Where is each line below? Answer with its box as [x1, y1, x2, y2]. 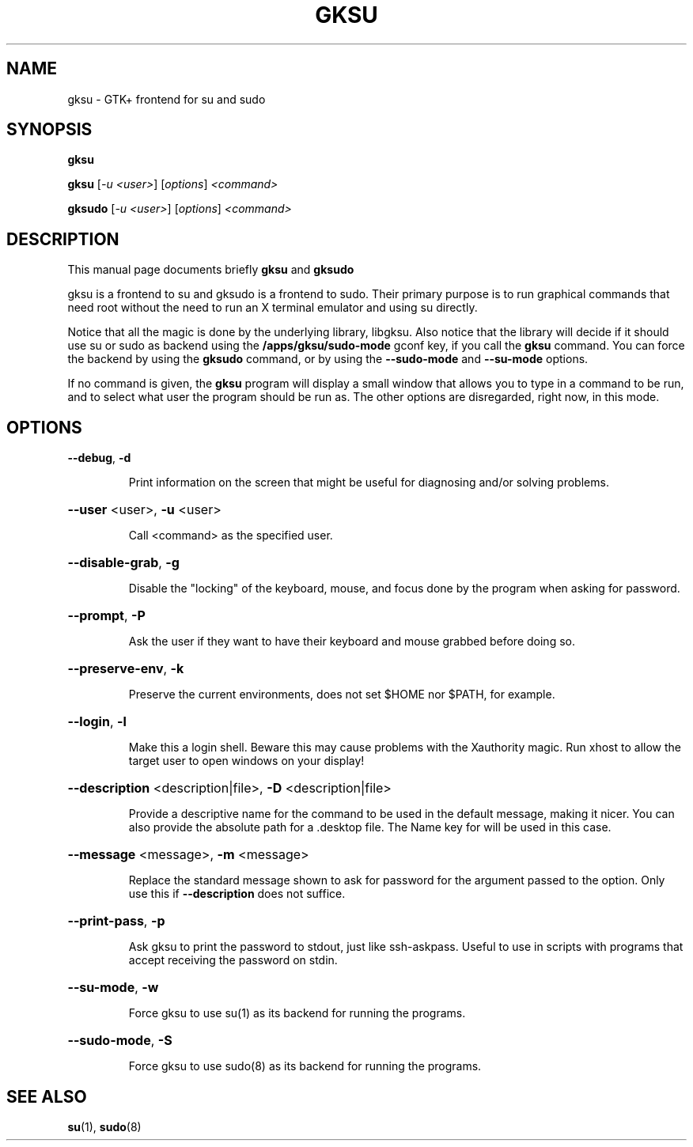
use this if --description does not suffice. [128, 887, 346, 901]
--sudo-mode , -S [67, 1032, 172, 1049]
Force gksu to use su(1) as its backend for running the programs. [128, 1006, 466, 1020]
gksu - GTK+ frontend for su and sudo [67, 92, 266, 106]
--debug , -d [67, 451, 131, 465]
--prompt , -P [67, 608, 146, 624]
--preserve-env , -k [67, 661, 184, 677]
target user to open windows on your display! [128, 754, 365, 768]
